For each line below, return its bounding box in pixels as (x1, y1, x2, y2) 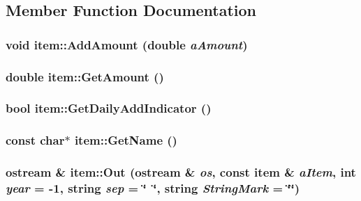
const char (6, 131, 65, 149)
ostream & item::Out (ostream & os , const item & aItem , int (6, 163, 356, 181)
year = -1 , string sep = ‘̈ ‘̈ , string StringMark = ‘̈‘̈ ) (6, 179, 300, 196)
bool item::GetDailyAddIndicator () (6, 99, 212, 117)
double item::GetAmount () (6, 67, 164, 85)
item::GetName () (74, 131, 177, 149)
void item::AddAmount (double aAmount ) (6, 35, 248, 53)
